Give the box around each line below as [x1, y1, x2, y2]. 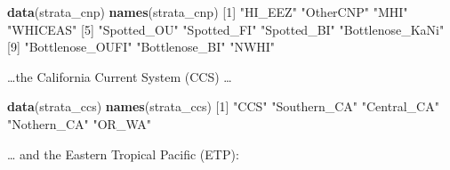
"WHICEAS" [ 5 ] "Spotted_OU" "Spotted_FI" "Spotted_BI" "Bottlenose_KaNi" [7, 20, 445, 38]
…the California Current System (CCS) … [7, 67, 232, 85]
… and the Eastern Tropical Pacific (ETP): [7, 144, 239, 163]
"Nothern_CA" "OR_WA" [7, 114, 151, 133]
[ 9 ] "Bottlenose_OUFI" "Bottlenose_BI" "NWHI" [7, 37, 276, 56]
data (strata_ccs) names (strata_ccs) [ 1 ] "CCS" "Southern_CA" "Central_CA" [7, 97, 439, 116]
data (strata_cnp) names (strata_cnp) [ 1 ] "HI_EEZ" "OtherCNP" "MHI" [7, 3, 408, 20]
